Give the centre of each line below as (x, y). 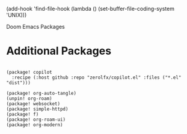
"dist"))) (19, 83)
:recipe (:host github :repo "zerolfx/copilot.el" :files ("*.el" (97, 78)
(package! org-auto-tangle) (41, 93)
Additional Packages (59, 51)
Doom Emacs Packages (35, 27)
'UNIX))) (17, 15)
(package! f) (23, 114)
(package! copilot (29, 72)
